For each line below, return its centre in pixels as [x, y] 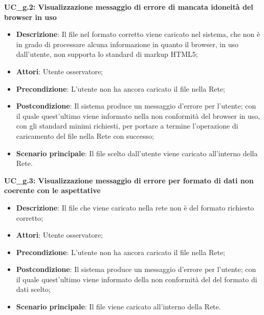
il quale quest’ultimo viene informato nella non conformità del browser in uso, [138, 115]
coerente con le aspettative [52, 190]
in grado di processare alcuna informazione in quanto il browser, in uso [127, 44]
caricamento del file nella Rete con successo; [85, 135]
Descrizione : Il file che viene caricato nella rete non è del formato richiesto [135, 207]
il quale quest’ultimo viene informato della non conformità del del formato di [137, 279]
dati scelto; [33, 289]
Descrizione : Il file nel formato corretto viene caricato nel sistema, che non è [138, 34]
